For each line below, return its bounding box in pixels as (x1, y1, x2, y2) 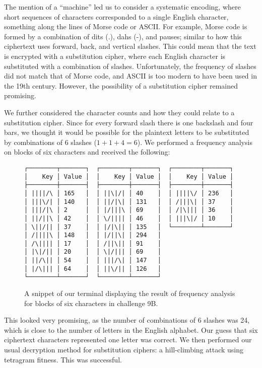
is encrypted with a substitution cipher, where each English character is (4, 50, 226, 61)
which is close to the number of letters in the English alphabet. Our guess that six (4, 324, 258, 335)
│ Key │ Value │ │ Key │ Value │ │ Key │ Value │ (24, 173, 234, 180)
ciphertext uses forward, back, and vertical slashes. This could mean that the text (4, 41, 256, 51)
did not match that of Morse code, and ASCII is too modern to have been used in (4, 70, 257, 81)
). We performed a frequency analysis (137, 136, 252, 147)
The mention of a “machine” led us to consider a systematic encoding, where (4, 2, 241, 12)
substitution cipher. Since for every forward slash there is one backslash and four (4, 117, 253, 127)
